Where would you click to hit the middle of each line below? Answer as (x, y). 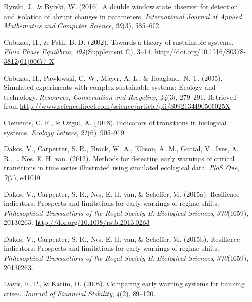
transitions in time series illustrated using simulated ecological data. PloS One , (122, 168)
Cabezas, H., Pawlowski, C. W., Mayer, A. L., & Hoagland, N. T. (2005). (113, 77)
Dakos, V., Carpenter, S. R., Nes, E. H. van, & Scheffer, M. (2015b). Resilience (122, 238)
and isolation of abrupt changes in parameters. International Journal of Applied (123, 16)
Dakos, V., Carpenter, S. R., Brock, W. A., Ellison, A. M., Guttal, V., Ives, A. (121, 149)
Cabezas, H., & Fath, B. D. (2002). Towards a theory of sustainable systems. (119, 42)
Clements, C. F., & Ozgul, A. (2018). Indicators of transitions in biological (115, 122)
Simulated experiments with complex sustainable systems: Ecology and (110, 87)
